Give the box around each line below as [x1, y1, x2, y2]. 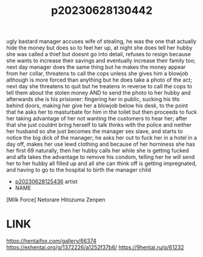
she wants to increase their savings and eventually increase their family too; [6, 57, 196, 64]
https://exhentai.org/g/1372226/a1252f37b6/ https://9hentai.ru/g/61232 [6, 244, 185, 251]
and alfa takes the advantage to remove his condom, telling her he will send [6, 154, 195, 161]
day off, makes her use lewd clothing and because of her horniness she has [6, 140, 196, 148]
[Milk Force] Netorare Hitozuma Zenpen [6, 196, 105, 203]
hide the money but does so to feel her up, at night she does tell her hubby [6, 44, 193, 51]
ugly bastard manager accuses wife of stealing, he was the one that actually [6, 37, 197, 45]
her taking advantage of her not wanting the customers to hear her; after [6, 115, 188, 122]
